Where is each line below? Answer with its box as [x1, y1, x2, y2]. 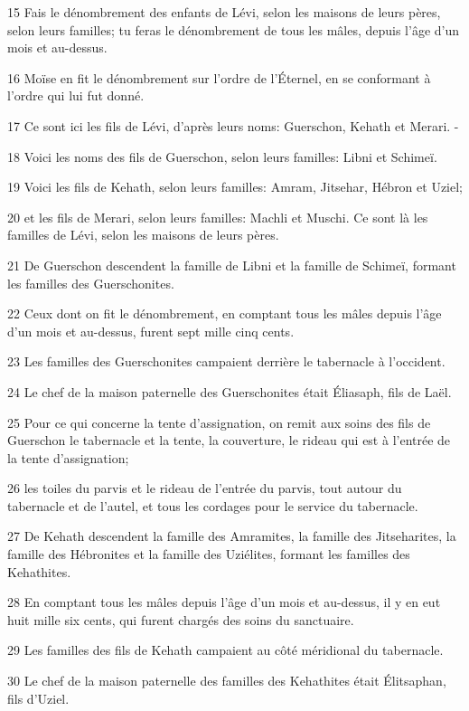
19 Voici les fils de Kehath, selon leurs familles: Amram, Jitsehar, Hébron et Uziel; [7, 177, 463, 196]
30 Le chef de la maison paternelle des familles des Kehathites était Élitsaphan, [7, 671, 446, 690]
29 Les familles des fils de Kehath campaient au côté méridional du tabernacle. [7, 640, 444, 659]
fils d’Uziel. [7, 688, 70, 707]
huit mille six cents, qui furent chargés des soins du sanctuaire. [7, 610, 354, 629]
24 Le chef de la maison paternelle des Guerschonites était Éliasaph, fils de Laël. [7, 382, 452, 401]
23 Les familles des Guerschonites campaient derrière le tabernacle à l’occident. [7, 352, 446, 371]
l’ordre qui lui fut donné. [7, 86, 145, 105]
